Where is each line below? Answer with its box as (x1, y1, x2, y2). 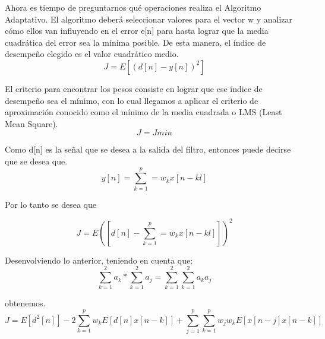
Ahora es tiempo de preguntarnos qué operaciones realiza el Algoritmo (5, 1, 261, 13)
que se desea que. (5, 154, 68, 167)
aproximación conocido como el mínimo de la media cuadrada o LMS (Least (5, 106, 282, 118)
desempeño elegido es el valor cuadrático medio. (5, 47, 179, 60)
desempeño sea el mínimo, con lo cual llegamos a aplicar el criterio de (5, 94, 258, 106)
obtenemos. (5, 297, 46, 309)
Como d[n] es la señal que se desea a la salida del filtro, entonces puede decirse (5, 143, 291, 156)
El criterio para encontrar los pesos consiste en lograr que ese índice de (5, 82, 263, 94)
